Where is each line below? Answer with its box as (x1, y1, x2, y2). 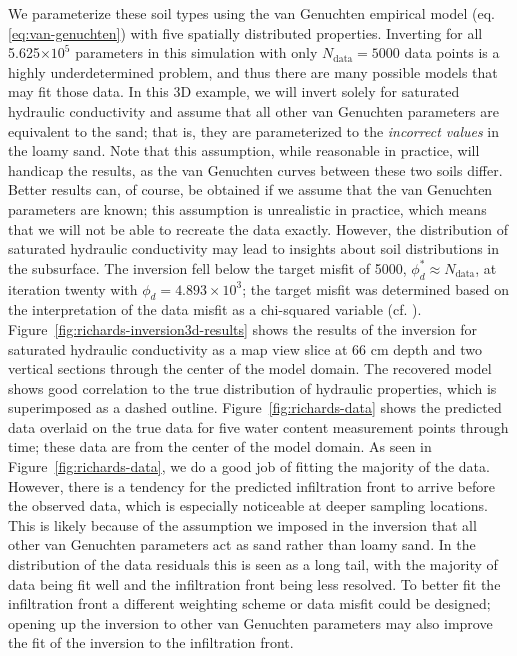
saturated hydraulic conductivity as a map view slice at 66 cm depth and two (8, 338, 482, 359)
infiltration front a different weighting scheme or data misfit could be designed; (8, 593, 491, 614)
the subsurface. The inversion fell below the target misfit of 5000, (8, 257, 407, 278)
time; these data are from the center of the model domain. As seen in (8, 436, 432, 457)
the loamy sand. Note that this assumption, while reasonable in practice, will (8, 140, 480, 161)
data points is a (404, 42, 500, 63)
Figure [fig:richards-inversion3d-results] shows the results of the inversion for (8, 318, 478, 339)
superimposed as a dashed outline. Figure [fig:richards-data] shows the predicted (8, 397, 502, 418)
